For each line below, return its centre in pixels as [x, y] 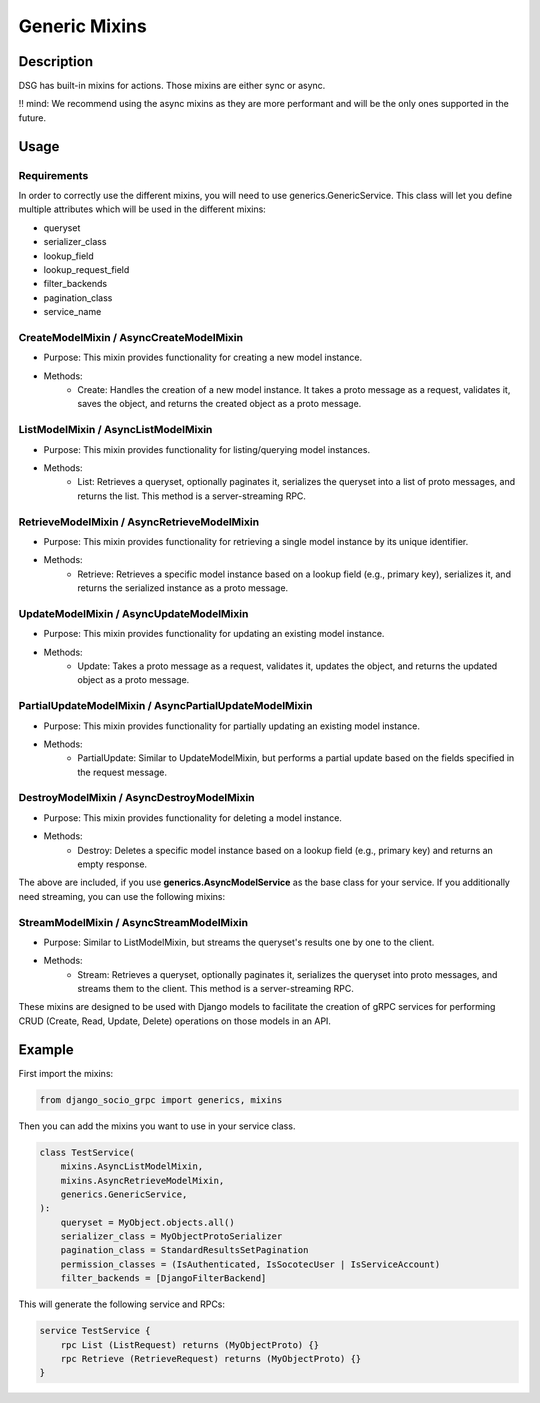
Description [56, 61]
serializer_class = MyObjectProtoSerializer [171, 1236]
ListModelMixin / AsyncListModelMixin [115, 430]
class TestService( [87, 1152]
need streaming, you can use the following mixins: [122, 896]
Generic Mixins [82, 26]
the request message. [122, 772]
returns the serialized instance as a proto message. [183, 588]
